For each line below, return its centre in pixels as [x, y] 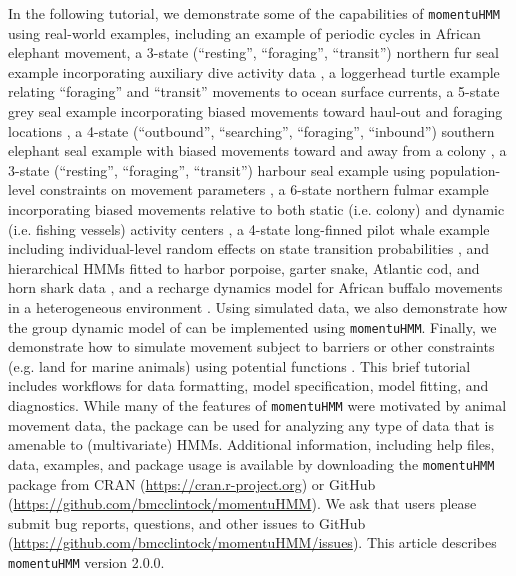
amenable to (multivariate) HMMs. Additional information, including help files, [251, 444]
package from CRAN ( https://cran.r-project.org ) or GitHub [192, 483]
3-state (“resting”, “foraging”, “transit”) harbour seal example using [217, 169]
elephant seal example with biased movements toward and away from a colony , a [257, 150]
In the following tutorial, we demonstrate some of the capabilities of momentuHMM [254, 13]
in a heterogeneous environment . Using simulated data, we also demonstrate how [258, 306]
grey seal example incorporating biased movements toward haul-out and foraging [255, 111]
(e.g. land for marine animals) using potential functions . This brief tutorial [239, 365]
